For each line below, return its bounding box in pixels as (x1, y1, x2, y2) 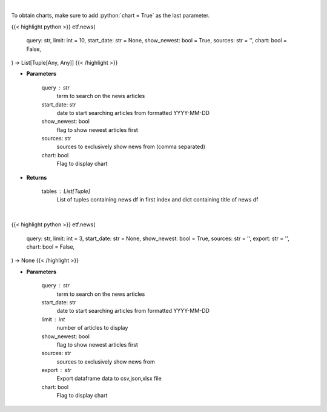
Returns (26, 174, 47, 181)
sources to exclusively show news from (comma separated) (56, 143, 206, 151)
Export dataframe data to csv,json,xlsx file (56, 375, 162, 382)
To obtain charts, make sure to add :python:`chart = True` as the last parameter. (11, 12, 210, 19)
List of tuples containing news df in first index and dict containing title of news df (56, 196, 259, 203)
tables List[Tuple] (41, 188, 90, 195)
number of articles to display (56, 324, 128, 332)
